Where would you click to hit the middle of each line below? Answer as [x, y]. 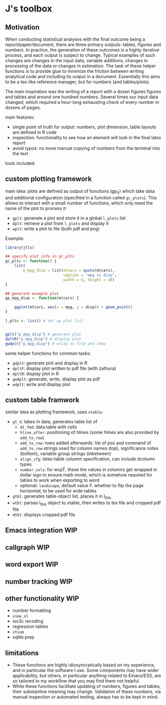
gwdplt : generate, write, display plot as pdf [56, 379]
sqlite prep [23, 637]
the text [20, 154]
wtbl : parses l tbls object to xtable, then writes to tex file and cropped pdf [86, 503]
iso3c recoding [28, 621]
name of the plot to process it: [36, 208]
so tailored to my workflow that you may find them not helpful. [76, 681]
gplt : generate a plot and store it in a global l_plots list [69, 218]
